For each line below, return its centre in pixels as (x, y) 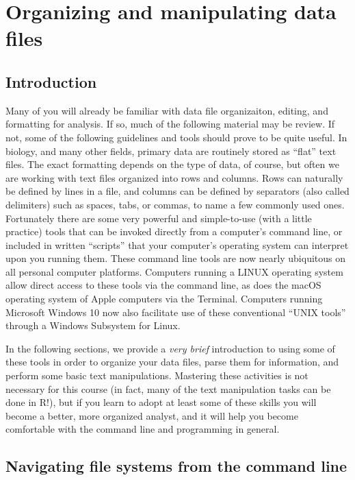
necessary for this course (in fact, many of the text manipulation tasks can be (168, 388)
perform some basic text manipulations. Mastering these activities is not (157, 375)
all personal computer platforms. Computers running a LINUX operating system (174, 271)
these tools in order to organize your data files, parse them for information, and (172, 362)
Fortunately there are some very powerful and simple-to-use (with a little (159, 218)
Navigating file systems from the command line (176, 466)
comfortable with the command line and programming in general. (143, 429)
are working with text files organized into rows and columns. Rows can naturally (174, 177)
